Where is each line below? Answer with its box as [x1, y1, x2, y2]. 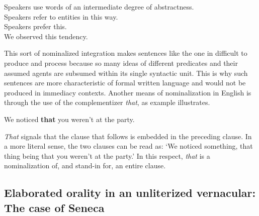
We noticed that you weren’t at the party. [4, 114, 135, 124]
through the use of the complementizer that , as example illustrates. [4, 97, 210, 107]
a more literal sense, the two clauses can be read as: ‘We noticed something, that [4, 141, 253, 151]
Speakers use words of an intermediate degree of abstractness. [4, 2, 194, 12]
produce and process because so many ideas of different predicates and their [4, 57, 238, 68]
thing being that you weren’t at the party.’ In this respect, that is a [4, 150, 210, 161]
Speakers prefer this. [4, 21, 67, 32]
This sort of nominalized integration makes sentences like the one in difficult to [4, 48, 247, 58]
